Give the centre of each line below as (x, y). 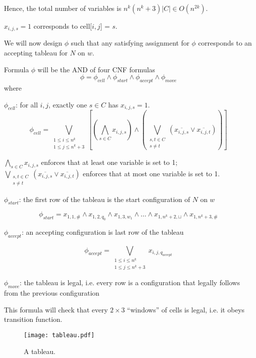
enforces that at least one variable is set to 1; (109, 162)
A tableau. (40, 351)
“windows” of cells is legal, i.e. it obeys (186, 309)
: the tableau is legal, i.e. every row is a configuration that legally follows (130, 282)
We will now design (33, 43)
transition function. (33, 319)
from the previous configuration (52, 293)
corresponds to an (225, 43)
